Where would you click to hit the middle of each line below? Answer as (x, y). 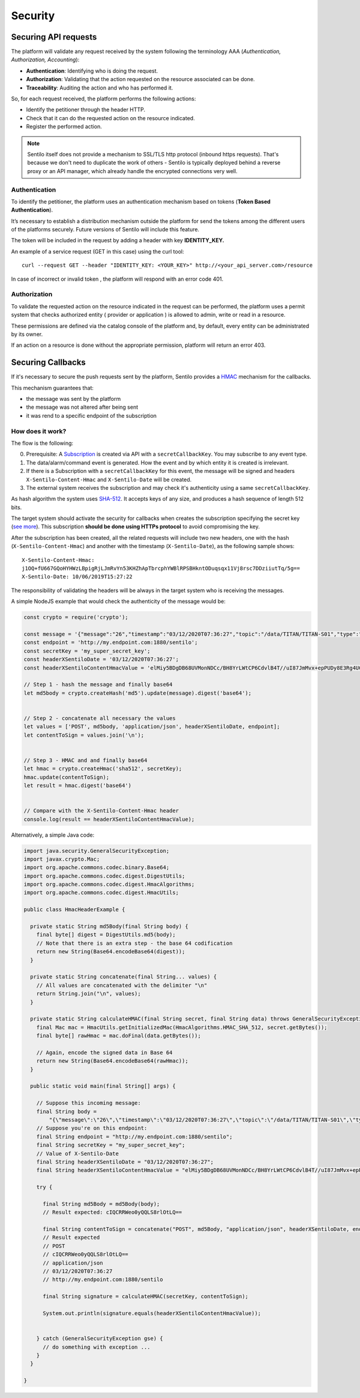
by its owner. (27, 334)
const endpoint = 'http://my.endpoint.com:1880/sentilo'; (111, 643)
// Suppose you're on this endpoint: (92, 1128)
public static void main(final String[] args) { (103, 1086)
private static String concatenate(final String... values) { (124, 977)
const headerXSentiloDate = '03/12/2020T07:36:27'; (101, 659)
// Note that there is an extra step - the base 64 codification (134, 943)
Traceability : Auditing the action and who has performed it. (100, 88)
